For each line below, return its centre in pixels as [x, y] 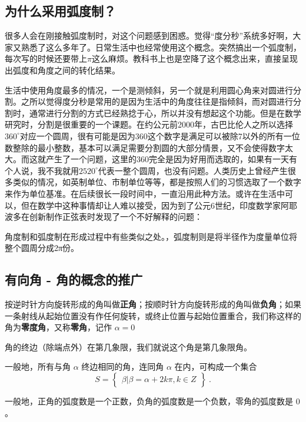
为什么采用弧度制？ [60, 11]
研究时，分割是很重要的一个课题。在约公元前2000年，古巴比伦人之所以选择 [149, 124]
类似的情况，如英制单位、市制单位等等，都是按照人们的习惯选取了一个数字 [157, 182]
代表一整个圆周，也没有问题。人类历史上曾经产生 [193, 170]
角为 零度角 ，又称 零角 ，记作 [58, 327]
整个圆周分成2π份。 [42, 248]
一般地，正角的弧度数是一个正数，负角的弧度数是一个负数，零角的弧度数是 [149, 401]
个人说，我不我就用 [42, 170]
